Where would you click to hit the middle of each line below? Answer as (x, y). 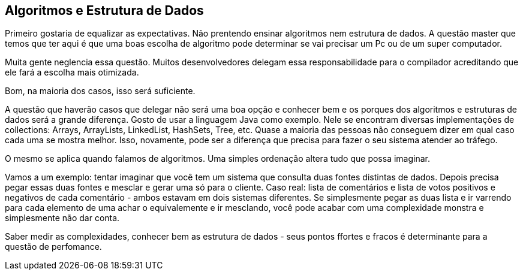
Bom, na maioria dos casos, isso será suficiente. (100, 91)
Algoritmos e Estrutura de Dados (104, 10)
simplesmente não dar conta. (62, 218)
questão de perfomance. (53, 247)
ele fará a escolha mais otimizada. (72, 72)
